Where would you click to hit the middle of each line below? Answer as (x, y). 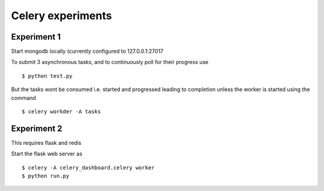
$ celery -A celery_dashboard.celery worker (88, 167)
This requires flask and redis (46, 143)
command (23, 98)
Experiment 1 (36, 37)
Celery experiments (61, 16)
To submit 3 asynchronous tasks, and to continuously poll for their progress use (110, 62)
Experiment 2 (37, 128)
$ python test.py (47, 76)
